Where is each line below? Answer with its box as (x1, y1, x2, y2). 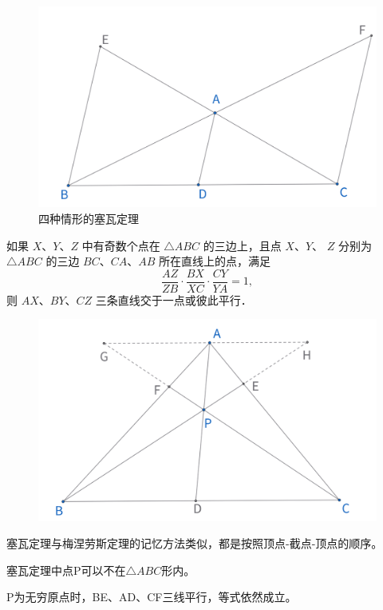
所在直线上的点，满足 (159, 253, 271, 269)
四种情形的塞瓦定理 (38, 209, 139, 226)
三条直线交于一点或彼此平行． (95, 291, 252, 308)
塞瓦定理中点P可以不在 (6, 561, 126, 578)
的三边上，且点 (203, 237, 282, 253)
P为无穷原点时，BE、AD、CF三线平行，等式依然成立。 (6, 588, 297, 605)
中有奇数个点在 (81, 237, 160, 253)
